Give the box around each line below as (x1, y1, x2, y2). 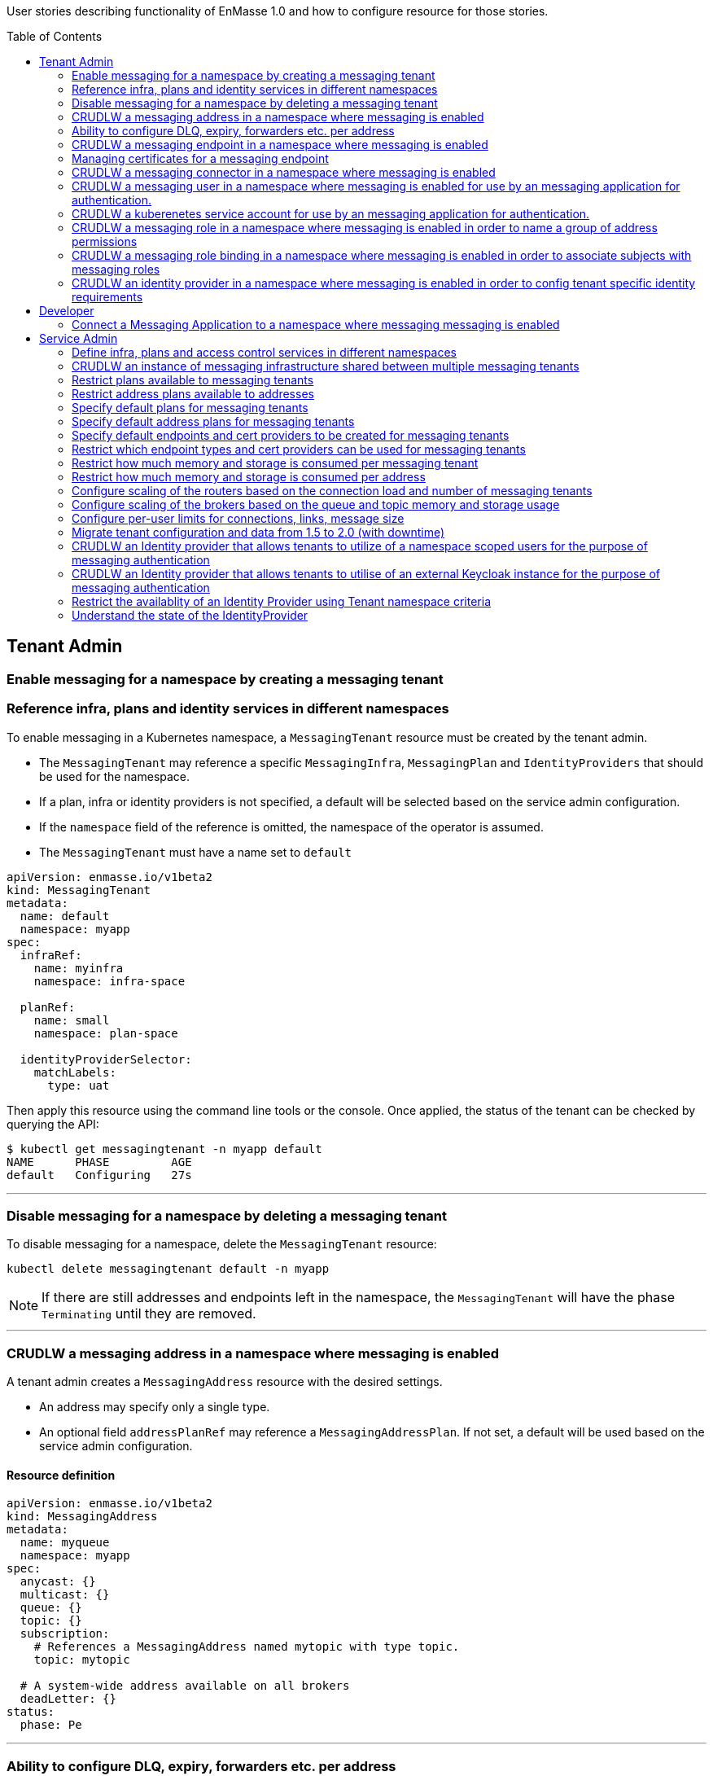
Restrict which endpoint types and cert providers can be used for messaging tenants (72, 442, 526, 456)
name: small (33, 1013, 110, 1027)
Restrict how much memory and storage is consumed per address (72, 470, 426, 484)
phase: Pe (20, 1718, 82, 1732)
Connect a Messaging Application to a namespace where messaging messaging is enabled (72, 318, 560, 331)
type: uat (47, 1078, 110, 1092)
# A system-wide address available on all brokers (20, 1679, 350, 1693)
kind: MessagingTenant (7, 883, 151, 897)
